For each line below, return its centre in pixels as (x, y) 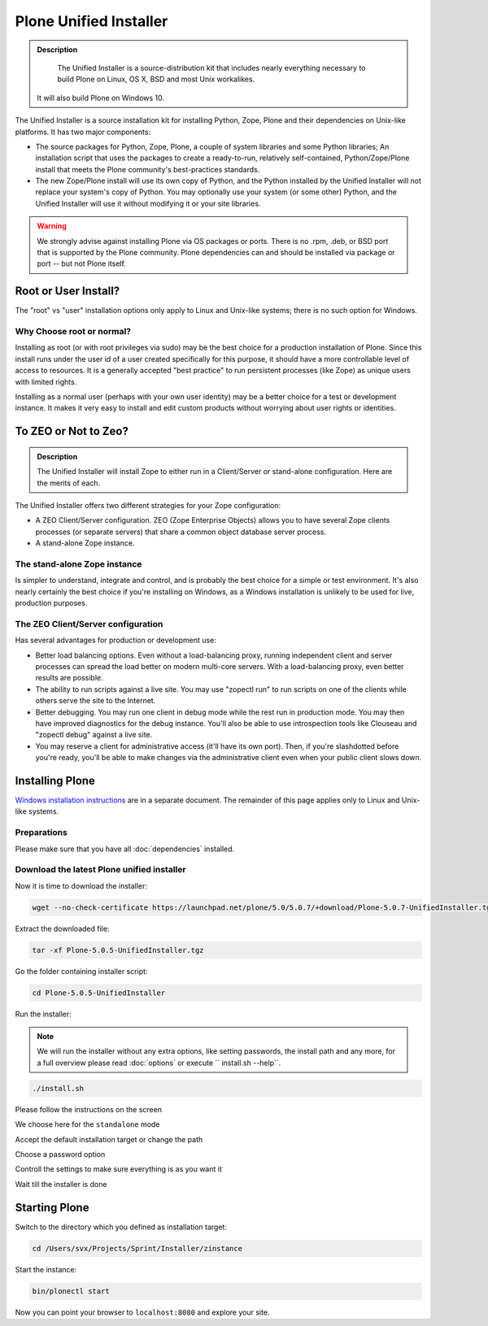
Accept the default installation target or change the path (109, 1139)
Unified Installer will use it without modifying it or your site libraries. (148, 203)
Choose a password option (60, 1154)
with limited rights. (46, 381)
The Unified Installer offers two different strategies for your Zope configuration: (148, 505)
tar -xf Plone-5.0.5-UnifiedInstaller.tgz (118, 950)
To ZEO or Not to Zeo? (72, 431)
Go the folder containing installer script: (81, 971)
